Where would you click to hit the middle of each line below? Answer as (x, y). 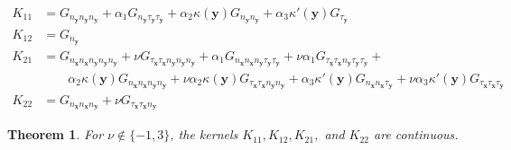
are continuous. (416, 134)
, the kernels (204, 134)
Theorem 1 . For (56, 134)
